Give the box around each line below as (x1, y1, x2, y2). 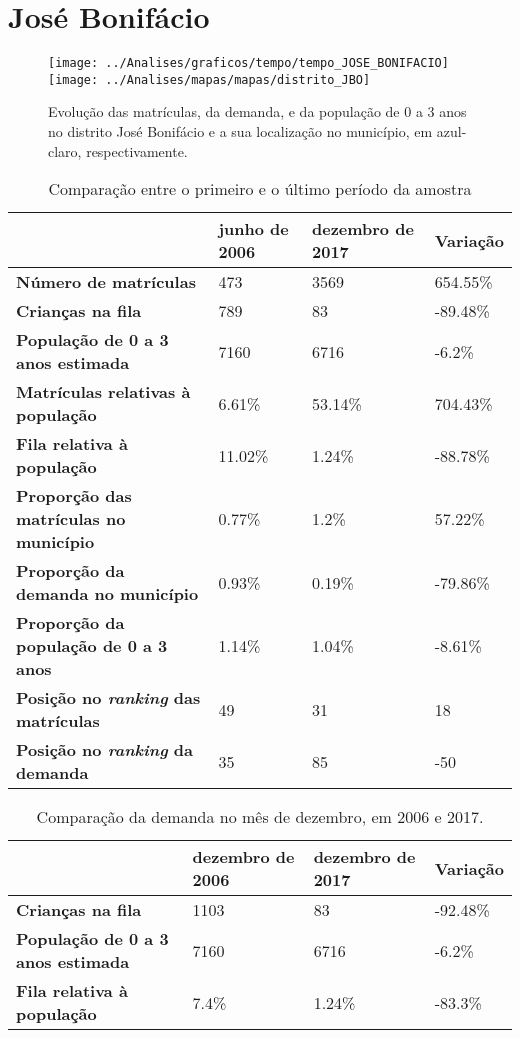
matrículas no (16, 507, 126, 531)
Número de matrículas (16, 270, 196, 294)
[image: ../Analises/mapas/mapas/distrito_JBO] (48, 72, 371, 87)
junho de (218, 217, 289, 241)
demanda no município (16, 582, 199, 606)
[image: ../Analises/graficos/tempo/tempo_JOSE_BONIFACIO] (48, 56, 449, 71)
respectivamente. (86, 140, 188, 161)
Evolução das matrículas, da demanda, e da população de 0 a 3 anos (48, 101, 467, 122)
